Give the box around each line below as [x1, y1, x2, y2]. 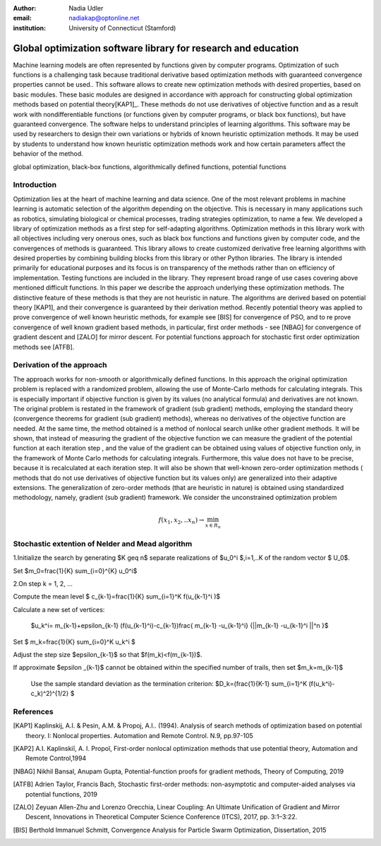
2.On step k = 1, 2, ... [13, 580, 73, 588]
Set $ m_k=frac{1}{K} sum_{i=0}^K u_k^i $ [13, 637, 135, 646]
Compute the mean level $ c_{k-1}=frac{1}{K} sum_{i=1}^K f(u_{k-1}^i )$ [13, 592, 221, 601]
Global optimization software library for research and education [13, 42, 299, 54]
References [13, 706, 54, 716]
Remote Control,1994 [25, 754, 87, 763]
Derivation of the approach [13, 360, 107, 370]
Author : [13, 4, 37, 12]
